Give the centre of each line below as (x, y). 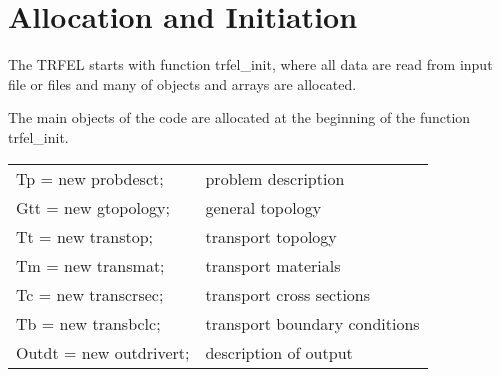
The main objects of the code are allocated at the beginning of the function (239, 117)
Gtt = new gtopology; (93, 207)
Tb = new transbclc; (88, 323)
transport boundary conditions (312, 323)
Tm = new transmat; (90, 265)
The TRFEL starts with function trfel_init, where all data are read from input (250, 64)
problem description (275, 178)
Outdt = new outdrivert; (103, 352)
